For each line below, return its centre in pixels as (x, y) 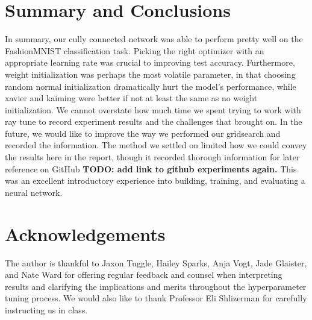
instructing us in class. (46, 309)
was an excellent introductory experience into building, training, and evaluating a (155, 180)
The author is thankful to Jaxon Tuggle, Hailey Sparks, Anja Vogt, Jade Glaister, (156, 262)
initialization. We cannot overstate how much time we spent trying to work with (153, 109)
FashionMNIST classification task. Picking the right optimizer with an (135, 50)
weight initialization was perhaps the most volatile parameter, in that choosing (150, 74)
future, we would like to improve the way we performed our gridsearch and (143, 133)
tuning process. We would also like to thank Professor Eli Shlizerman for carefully (156, 298)
